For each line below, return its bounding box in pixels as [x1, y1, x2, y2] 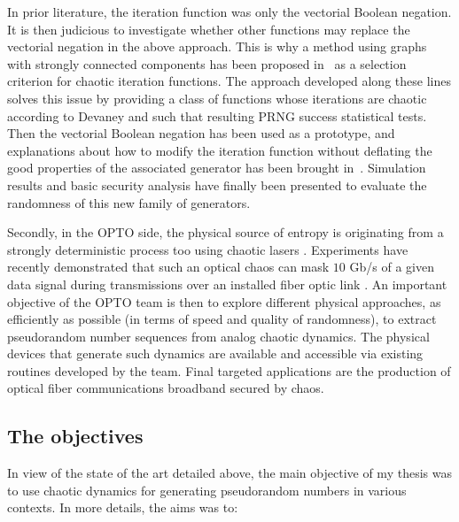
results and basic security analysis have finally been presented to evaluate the [7, 175, 427, 194]
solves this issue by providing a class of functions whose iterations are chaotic [7, 88, 427, 107]
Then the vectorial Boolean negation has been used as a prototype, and [7, 124, 395, 142]
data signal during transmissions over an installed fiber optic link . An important [7, 274, 447, 293]
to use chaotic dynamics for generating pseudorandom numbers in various [7, 480, 407, 499]
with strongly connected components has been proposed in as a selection [7, 54, 407, 73]
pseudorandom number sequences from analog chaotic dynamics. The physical [7, 326, 430, 345]
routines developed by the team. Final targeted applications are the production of [7, 361, 451, 380]
